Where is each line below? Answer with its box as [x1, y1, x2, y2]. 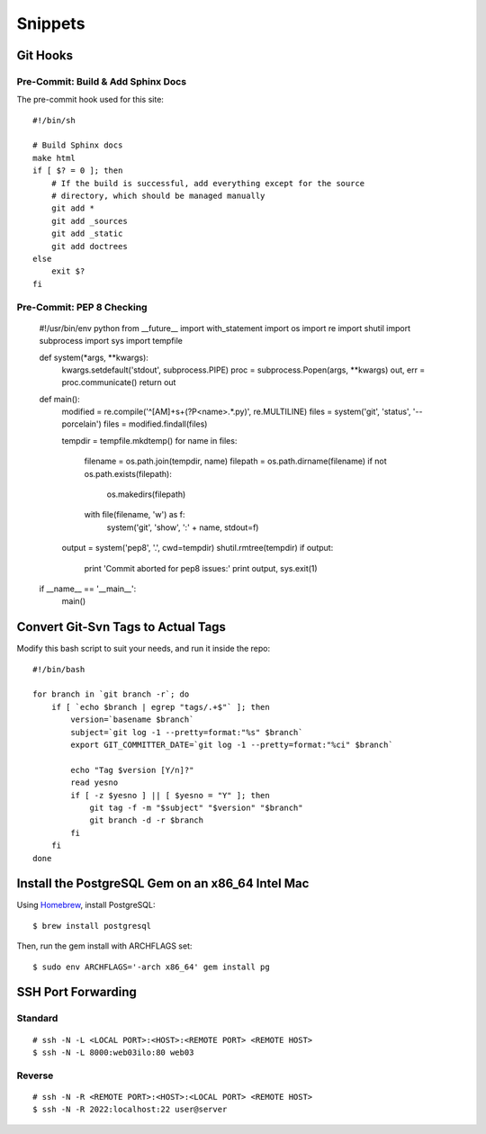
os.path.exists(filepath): [84, 468, 173, 479]
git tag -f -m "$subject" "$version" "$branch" [89, 802, 303, 813]
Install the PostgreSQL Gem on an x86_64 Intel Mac [16, 876, 310, 891]
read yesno [70, 778, 119, 787]
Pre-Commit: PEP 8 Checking [16, 301, 148, 313]
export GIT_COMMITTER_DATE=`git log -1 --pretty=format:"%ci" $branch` [70, 740, 393, 751]
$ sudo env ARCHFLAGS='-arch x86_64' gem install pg [32, 961, 270, 972]
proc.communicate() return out [61, 377, 176, 388]
